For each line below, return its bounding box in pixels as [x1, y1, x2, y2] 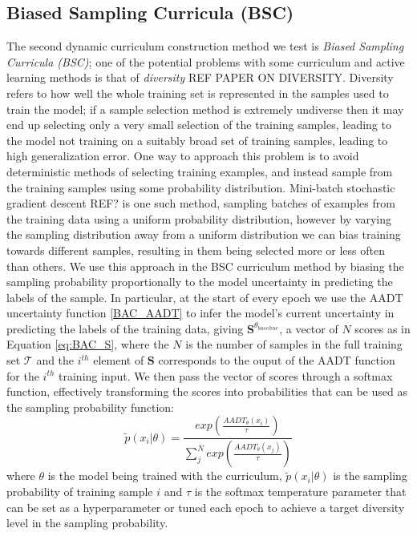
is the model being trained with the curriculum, [47, 467, 282, 484]
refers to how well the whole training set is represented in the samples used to [6, 84, 389, 101]
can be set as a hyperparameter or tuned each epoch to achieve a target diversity [6, 498, 405, 515]
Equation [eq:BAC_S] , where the [6, 336, 169, 353]
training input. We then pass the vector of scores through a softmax [59, 367, 393, 384]
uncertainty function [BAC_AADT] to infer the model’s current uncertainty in [6, 304, 395, 321]
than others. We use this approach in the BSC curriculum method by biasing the [6, 257, 404, 274]
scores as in [354, 320, 411, 337]
